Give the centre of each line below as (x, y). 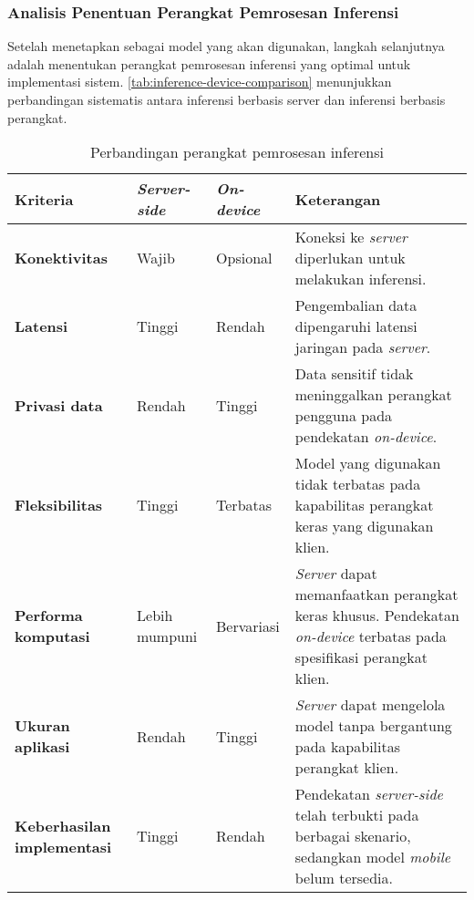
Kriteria (44, 199)
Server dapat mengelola (370, 705)
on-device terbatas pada (371, 636)
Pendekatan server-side (369, 794)
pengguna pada (344, 416)
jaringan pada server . (363, 347)
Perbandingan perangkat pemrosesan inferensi (237, 152)
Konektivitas (61, 258)
